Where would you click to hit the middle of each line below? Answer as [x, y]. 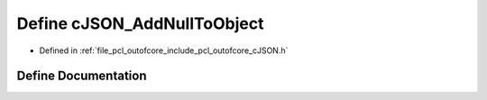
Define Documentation [82, 76]
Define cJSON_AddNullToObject [140, 23]
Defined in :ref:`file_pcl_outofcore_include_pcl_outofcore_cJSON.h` [164, 50]
